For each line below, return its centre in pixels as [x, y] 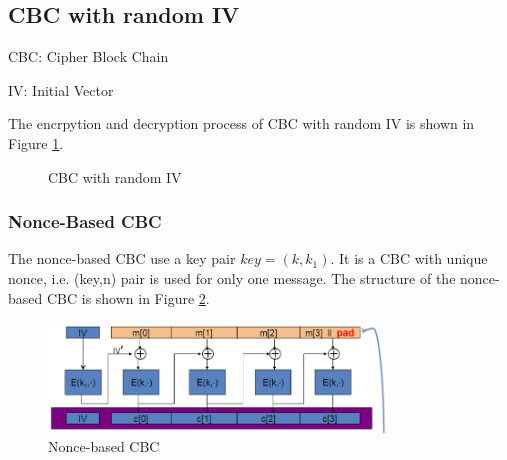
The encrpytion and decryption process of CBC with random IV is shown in [241, 123]
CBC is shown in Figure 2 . [128, 297]
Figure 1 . [36, 142]
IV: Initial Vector [61, 89]
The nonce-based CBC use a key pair [122, 258]
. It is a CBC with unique [409, 258]
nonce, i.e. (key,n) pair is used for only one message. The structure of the [232, 277]
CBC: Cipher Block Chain [88, 56]
